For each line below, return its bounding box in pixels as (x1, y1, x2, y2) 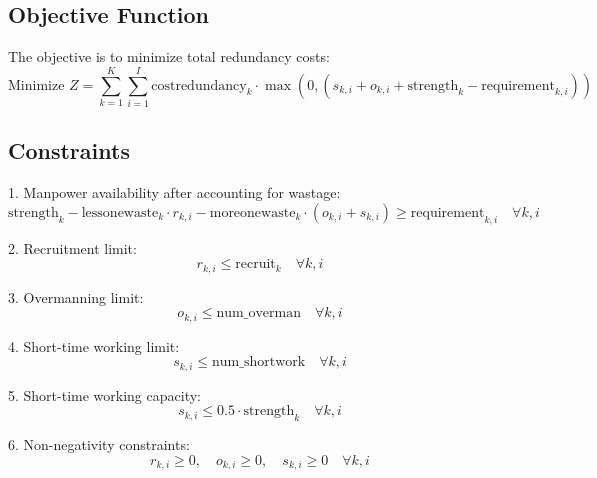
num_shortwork (212, 355, 306, 370)
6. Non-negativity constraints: (8, 434, 190, 455)
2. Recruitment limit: (8, 237, 137, 258)
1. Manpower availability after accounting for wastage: (8, 182, 341, 203)
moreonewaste (209, 205, 296, 220)
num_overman (216, 306, 301, 321)
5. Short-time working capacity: (8, 384, 201, 405)
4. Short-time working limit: (8, 335, 180, 356)
